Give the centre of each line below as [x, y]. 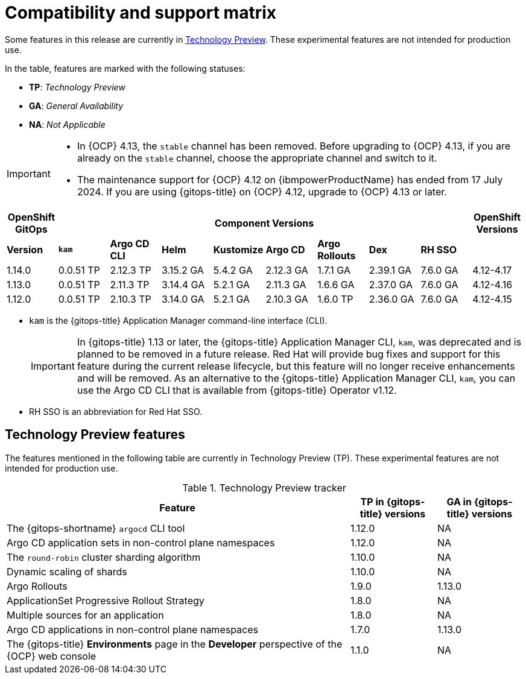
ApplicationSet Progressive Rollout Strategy [106, 600]
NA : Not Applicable [67, 124]
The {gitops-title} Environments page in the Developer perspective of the [175, 644]
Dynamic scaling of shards [67, 571]
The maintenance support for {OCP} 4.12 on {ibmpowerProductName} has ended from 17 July [290, 179]
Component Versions [264, 223]
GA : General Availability [76, 106]
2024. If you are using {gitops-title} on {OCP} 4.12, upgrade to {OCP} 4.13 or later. [262, 191]
